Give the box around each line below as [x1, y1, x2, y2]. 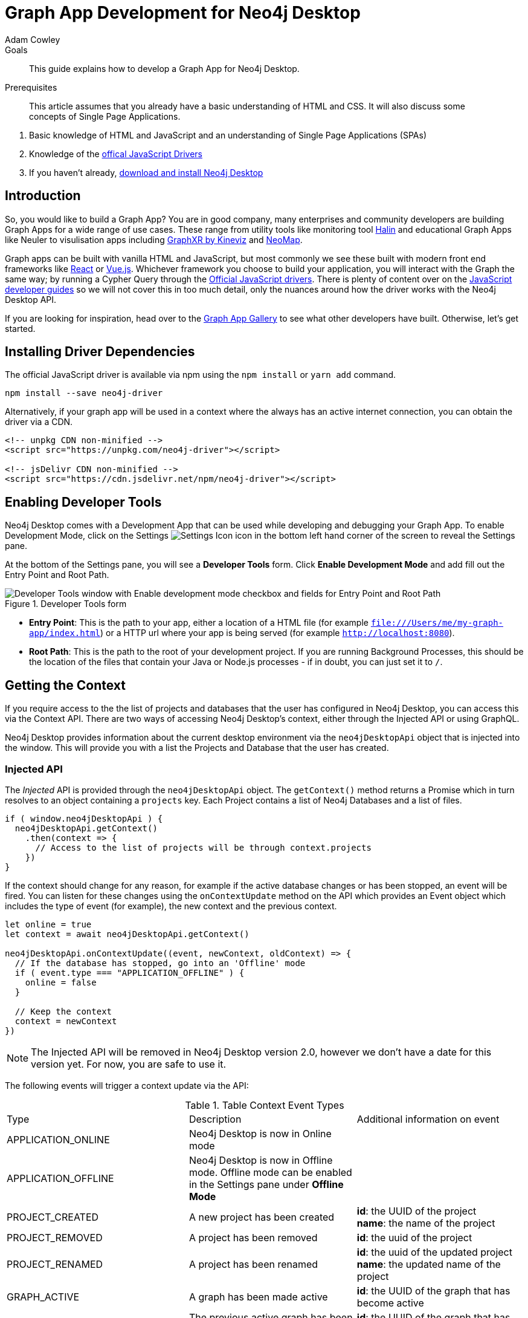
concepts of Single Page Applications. [29, 111, 181, 122]
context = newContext [14, 1016, 117, 1026]
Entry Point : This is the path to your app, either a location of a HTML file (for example [29, 617, 369, 628]
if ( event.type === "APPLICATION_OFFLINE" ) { [14, 967, 245, 978]
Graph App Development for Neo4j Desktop [5, 2, 361, 23]
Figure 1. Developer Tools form [5, 599, 127, 609]
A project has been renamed [188, 1258, 318, 1270]
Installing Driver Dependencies [5, 344, 195, 360]
